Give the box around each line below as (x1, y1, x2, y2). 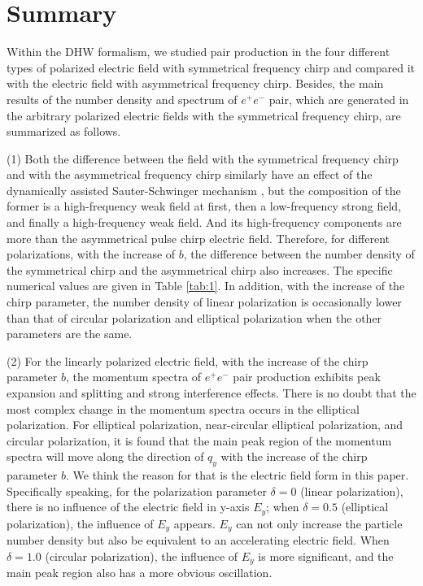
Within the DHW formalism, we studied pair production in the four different (7, 43, 390, 60)
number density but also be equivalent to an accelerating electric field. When (7, 532, 390, 549)
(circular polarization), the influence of (45, 547, 238, 564)
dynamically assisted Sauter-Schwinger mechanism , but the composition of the (7, 181, 401, 198)
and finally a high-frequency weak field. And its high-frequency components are (7, 214, 402, 231)
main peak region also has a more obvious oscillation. (7, 564, 273, 581)
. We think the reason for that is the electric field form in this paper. (65, 467, 409, 484)
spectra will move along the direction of (7, 448, 204, 465)
